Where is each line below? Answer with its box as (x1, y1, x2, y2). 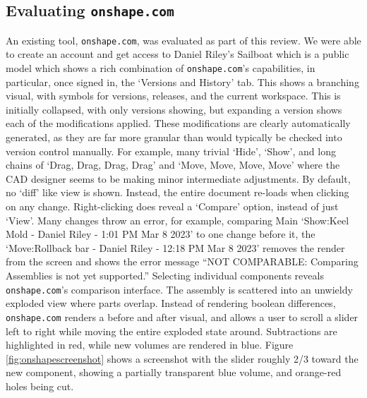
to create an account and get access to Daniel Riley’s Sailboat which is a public (6, 47, 349, 61)
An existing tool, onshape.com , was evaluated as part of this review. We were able (6, 32, 361, 47)
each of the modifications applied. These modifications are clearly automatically (6, 116, 351, 131)
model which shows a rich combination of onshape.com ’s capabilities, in (6, 61, 315, 76)
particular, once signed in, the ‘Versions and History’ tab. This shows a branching (6, 74, 359, 89)
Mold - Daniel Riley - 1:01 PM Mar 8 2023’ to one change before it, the (6, 227, 315, 241)
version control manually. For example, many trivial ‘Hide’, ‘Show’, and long (6, 143, 336, 158)
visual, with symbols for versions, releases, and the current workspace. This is (6, 88, 341, 103)
